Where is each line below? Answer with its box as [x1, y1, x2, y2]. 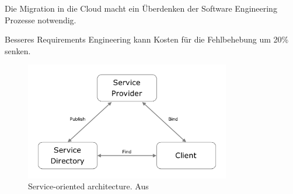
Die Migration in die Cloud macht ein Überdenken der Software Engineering [5, 2, 277, 14]
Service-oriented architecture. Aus [28, 180, 149, 192]
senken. [5, 44, 31, 57]
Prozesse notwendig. [5, 13, 76, 26]
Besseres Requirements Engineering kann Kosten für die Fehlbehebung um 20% [5, 33, 289, 45]
